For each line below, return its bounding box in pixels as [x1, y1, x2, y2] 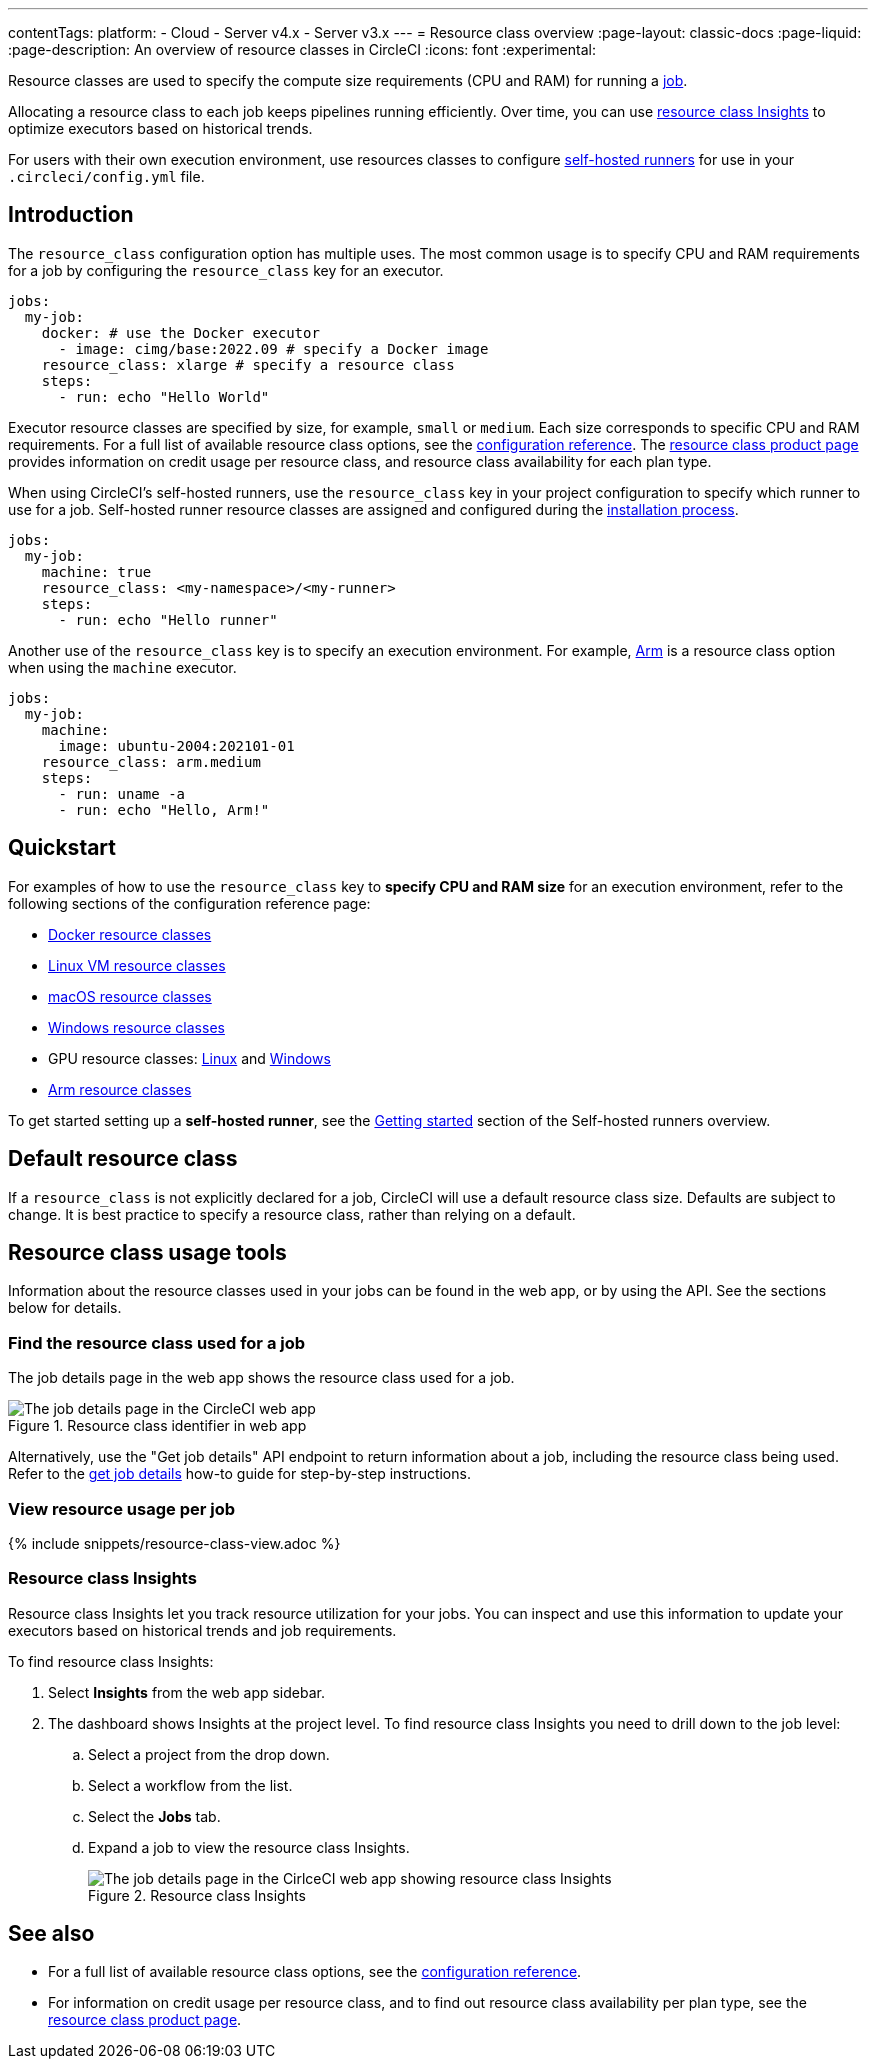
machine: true [41, 563, 152, 580]
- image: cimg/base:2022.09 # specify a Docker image [58, 340, 489, 357]
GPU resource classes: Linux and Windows [48, 1049, 331, 1067]
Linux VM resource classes [48, 956, 226, 974]
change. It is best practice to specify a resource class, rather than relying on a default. [8, 1205, 576, 1223]
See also [8, 1921, 95, 1947]
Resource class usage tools [8, 1239, 287, 1265]
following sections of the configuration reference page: [8, 894, 371, 912]
